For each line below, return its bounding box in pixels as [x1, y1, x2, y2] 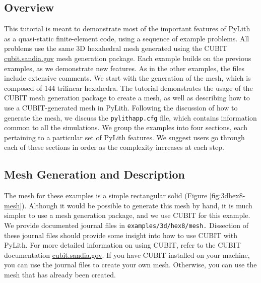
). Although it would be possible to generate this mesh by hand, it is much [22, 200, 252, 210]
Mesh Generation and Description [4, 166, 185, 182]
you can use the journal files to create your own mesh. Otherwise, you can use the [4, 259, 257, 270]
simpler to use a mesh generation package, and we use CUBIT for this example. [4, 210, 250, 220]
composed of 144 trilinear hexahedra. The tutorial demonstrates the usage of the [4, 82, 253, 93]
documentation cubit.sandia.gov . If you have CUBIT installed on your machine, [4, 249, 250, 260]
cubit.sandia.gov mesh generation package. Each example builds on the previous [4, 52, 251, 63]
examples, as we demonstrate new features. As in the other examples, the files [4, 63, 244, 73]
